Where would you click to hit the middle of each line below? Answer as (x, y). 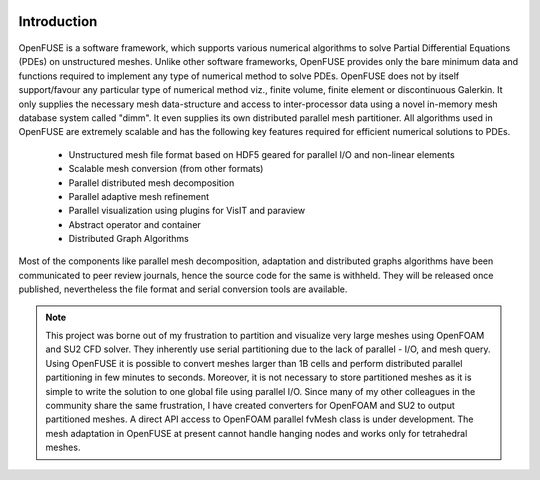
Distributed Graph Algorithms (128, 239)
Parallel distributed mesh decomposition (151, 182)
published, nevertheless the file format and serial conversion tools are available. (183, 289)
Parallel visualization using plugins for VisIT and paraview (186, 211)
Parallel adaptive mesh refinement (139, 196)
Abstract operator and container (135, 224)
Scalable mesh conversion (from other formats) (166, 169)
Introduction (58, 21)
